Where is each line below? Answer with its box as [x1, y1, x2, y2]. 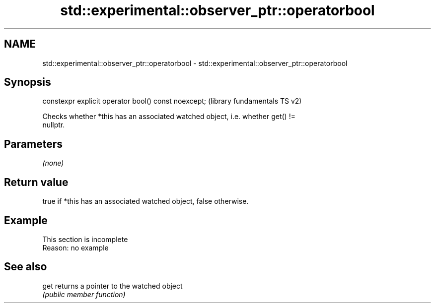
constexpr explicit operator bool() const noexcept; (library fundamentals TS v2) [42, 97, 302, 106]
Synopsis [4, 76, 51, 89]
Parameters [4, 137, 63, 150]
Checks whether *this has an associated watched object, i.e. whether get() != [42, 112, 295, 121]
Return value [4, 176, 69, 188]
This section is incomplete [42, 235, 128, 244]
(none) [42, 159, 64, 168]
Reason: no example [42, 243, 109, 252]
